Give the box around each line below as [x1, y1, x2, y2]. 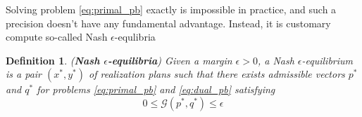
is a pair [6, 67, 42, 81]
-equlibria [114, 29, 156, 44]
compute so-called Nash [6, 29, 108, 44]
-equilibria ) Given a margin [107, 53, 232, 67]
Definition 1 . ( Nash [6, 53, 100, 67]
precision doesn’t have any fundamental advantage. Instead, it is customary [6, 15, 331, 30]
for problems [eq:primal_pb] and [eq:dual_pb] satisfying [37, 82, 275, 97]
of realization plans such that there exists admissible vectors [88, 67, 345, 81]
